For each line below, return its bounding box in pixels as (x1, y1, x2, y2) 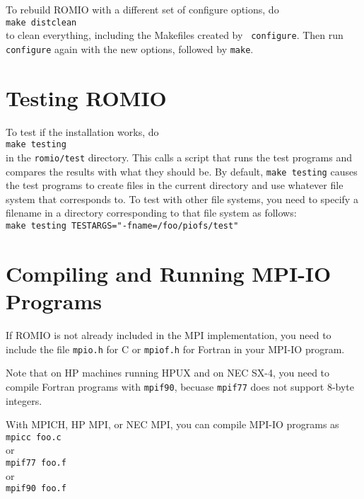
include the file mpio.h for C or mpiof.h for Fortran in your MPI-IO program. (6, 341, 345, 356)
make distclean (6, 17, 77, 28)
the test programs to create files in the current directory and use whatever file (6, 178, 344, 193)
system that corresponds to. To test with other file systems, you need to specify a (6, 191, 358, 206)
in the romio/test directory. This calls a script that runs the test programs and (6, 149, 352, 164)
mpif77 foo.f (6, 457, 66, 468)
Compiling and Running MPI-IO (6, 258, 331, 287)
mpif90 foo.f (6, 483, 66, 494)
